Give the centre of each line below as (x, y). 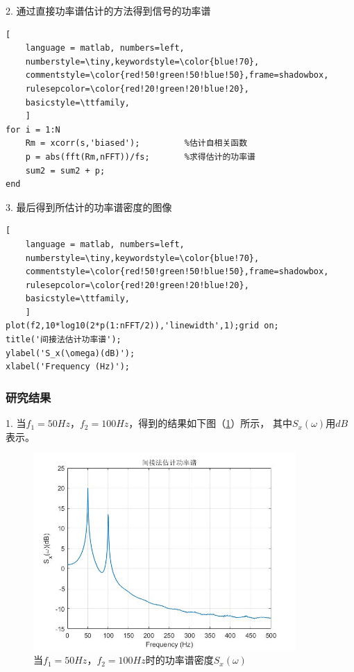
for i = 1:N (33, 129)
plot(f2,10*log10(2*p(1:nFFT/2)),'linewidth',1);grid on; (142, 326)
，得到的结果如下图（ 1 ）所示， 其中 (210, 423)
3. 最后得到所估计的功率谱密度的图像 (89, 207)
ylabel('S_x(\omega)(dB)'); (70, 353)
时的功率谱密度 (179, 660)
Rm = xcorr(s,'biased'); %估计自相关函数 (136, 143)
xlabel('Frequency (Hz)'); (68, 367)
